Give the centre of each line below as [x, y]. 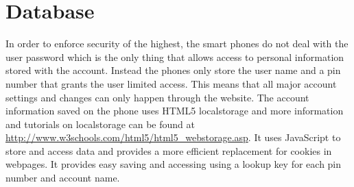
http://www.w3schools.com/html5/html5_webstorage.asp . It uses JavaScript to [173, 137]
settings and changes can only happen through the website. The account [157, 97]
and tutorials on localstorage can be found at [100, 124]
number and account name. [63, 178]
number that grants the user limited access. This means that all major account [171, 83]
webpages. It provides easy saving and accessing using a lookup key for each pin [174, 164]
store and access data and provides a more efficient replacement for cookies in [169, 150]
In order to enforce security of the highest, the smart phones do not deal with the [177, 43]
